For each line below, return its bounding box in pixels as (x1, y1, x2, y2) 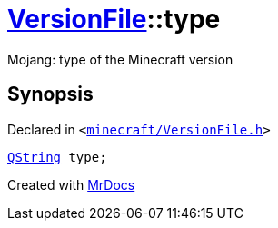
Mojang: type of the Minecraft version (7, 51, 233, 67)
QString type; (7, 149, 107, 164)
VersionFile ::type (7, 4, 221, 35)
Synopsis (7, 83, 94, 106)
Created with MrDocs (7, 176, 135, 193)
